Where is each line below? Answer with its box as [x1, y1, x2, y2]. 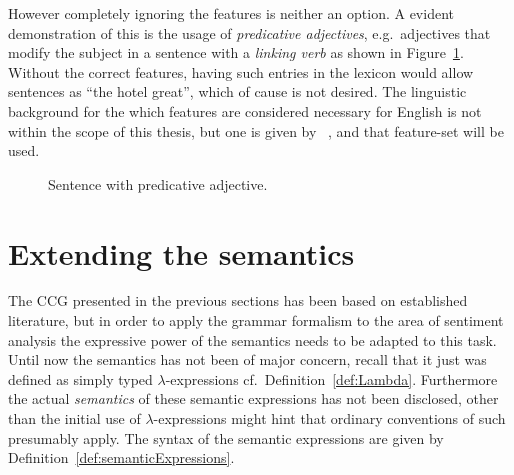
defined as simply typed [8, 368, 153, 389]
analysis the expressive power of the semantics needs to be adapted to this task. [8, 329, 497, 350]
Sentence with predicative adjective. [48, 173, 268, 194]
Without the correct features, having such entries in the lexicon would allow [8, 61, 474, 82]
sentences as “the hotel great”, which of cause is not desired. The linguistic [8, 81, 467, 102]
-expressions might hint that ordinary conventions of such [153, 408, 506, 429]
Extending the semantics [8, 232, 355, 273]
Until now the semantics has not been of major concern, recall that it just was [8, 349, 487, 370]
